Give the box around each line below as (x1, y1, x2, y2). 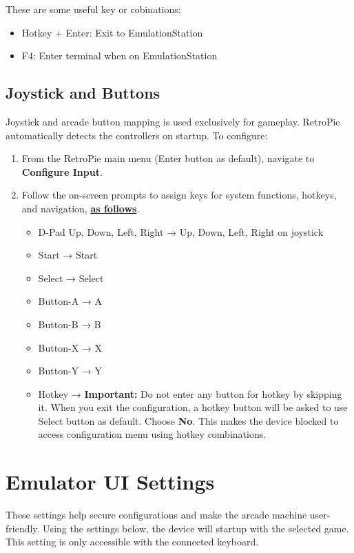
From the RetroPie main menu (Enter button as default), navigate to (21, 151, 315, 165)
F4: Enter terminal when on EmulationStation (21, 48, 218, 63)
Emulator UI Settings (6, 467, 215, 496)
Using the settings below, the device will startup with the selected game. (43, 521, 349, 535)
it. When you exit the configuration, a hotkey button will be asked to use (38, 400, 348, 414)
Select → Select (38, 270, 104, 285)
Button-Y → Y (38, 363, 102, 378)
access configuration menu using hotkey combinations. (38, 427, 267, 441)
